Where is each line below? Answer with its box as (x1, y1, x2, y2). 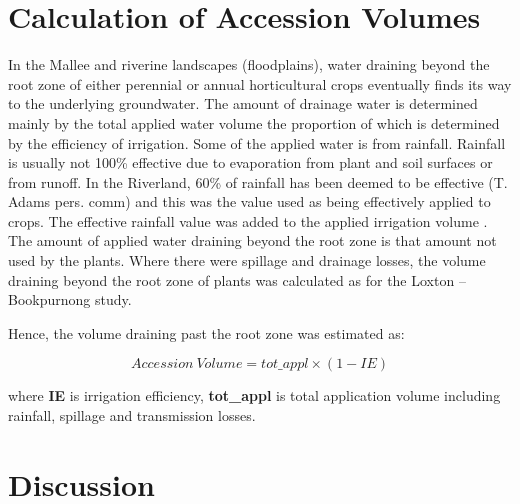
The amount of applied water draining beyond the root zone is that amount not (8, 230, 497, 251)
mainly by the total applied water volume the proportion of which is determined (8, 112, 500, 133)
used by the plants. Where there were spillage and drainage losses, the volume (8, 250, 486, 271)
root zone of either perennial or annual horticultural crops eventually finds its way (8, 73, 512, 94)
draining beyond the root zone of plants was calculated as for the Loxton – (8, 269, 466, 290)
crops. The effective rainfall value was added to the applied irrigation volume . (8, 210, 488, 231)
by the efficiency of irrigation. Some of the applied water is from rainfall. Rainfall (8, 132, 506, 153)
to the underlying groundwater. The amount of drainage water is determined (8, 93, 478, 114)
